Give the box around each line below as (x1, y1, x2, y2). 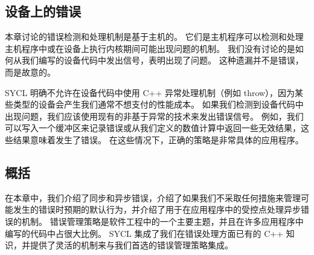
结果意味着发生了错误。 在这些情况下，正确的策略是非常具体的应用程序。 (13, 133, 304, 146)
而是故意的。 (5, 65, 56, 78)
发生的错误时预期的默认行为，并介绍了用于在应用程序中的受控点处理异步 (13, 203, 301, 216)
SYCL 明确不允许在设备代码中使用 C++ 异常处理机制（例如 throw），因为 (5, 86, 295, 98)
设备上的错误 (5, 2, 81, 21)
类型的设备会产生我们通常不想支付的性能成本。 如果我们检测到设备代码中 (13, 98, 304, 111)
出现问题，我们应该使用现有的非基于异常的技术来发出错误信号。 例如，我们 (5, 109, 304, 122)
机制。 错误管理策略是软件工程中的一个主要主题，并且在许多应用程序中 (21, 215, 304, 227)
